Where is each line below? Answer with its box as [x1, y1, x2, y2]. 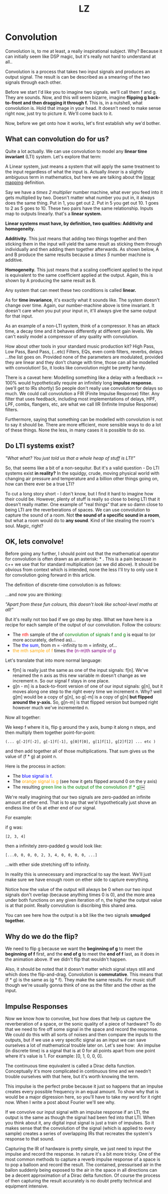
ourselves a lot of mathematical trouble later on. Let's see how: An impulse [5, 1042, 161, 1048]
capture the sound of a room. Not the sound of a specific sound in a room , [5, 512, 160, 518]
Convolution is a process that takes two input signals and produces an [5, 69, 150, 75]
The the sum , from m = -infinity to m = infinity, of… [12, 642, 117, 648]
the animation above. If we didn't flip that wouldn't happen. [5, 956, 127, 963]
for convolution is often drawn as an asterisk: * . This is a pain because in [5, 556, 156, 562]
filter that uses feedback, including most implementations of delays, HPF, [5, 396, 156, 402]
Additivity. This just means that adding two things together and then [5, 235, 147, 241]
